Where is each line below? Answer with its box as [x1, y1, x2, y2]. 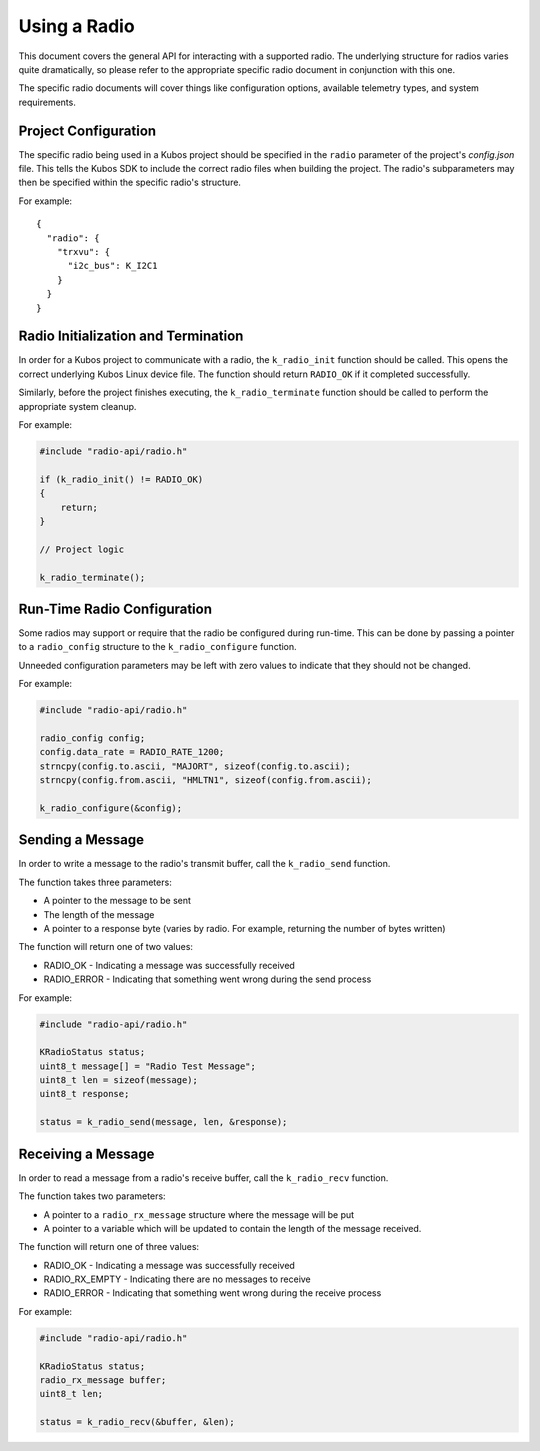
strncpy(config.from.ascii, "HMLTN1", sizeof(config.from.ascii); [39, 775, 372, 786]
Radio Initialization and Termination [18, 328, 244, 345]
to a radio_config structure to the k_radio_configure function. [18, 641, 297, 653]
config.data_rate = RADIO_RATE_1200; [39, 746, 225, 758]
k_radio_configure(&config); [39, 802, 183, 814]
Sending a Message [18, 831, 145, 849]
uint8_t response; [39, 1088, 130, 1100]
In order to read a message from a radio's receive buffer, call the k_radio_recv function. [18, 1171, 389, 1184]
